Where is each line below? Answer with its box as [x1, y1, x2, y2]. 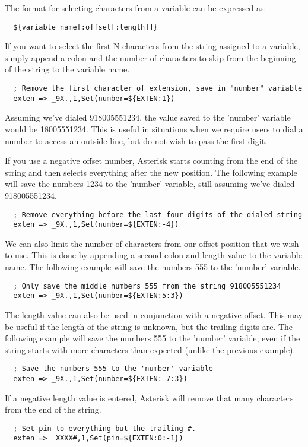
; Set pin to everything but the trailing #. [13, 424, 196, 433]
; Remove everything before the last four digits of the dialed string [13, 210, 303, 219]
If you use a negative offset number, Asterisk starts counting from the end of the [5, 154, 298, 167]
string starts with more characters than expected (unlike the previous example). [5, 343, 296, 356]
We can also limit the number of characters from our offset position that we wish [5, 237, 299, 249]
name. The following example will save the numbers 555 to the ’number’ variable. [5, 261, 301, 272]
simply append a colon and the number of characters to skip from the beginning [5, 51, 296, 64]
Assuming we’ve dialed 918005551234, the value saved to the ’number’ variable [5, 111, 291, 123]
